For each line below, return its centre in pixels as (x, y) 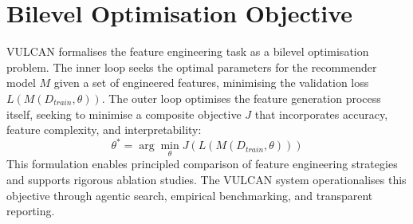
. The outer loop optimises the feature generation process (241, 98)
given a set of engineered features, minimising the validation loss (211, 83)
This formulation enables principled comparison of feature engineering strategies (202, 164)
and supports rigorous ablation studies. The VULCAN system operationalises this (206, 179)
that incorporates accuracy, (321, 114)
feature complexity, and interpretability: (104, 130)
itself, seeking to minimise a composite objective (124, 114)
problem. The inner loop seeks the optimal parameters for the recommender (192, 67)
